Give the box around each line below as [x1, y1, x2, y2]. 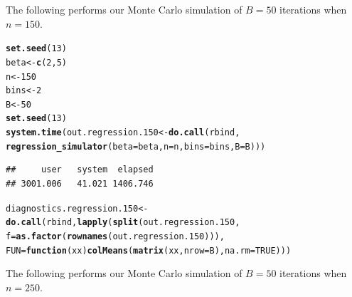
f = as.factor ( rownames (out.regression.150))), [6, 231, 225, 241]
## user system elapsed [6, 165, 154, 175]
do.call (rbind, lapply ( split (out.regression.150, [6, 217, 240, 228]
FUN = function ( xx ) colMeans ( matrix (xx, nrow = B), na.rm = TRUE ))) [6, 245, 292, 256]
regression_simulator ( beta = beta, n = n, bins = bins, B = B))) [6, 141, 266, 152]
